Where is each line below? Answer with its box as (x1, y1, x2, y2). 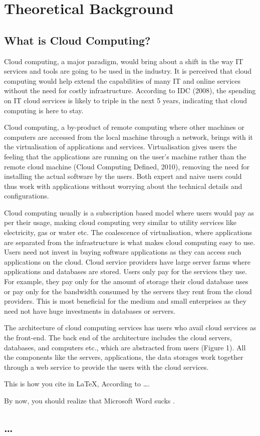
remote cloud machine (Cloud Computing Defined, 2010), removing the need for (4, 161, 249, 171)
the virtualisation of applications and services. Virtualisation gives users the (4, 141, 237, 152)
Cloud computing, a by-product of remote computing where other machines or (4, 122, 244, 132)
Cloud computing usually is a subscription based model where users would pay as (4, 207, 254, 217)
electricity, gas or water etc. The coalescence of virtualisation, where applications (4, 227, 252, 238)
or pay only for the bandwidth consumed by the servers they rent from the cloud (4, 286, 252, 296)
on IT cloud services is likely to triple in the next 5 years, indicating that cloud (4, 95, 247, 105)
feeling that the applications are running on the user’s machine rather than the (4, 151, 246, 161)
